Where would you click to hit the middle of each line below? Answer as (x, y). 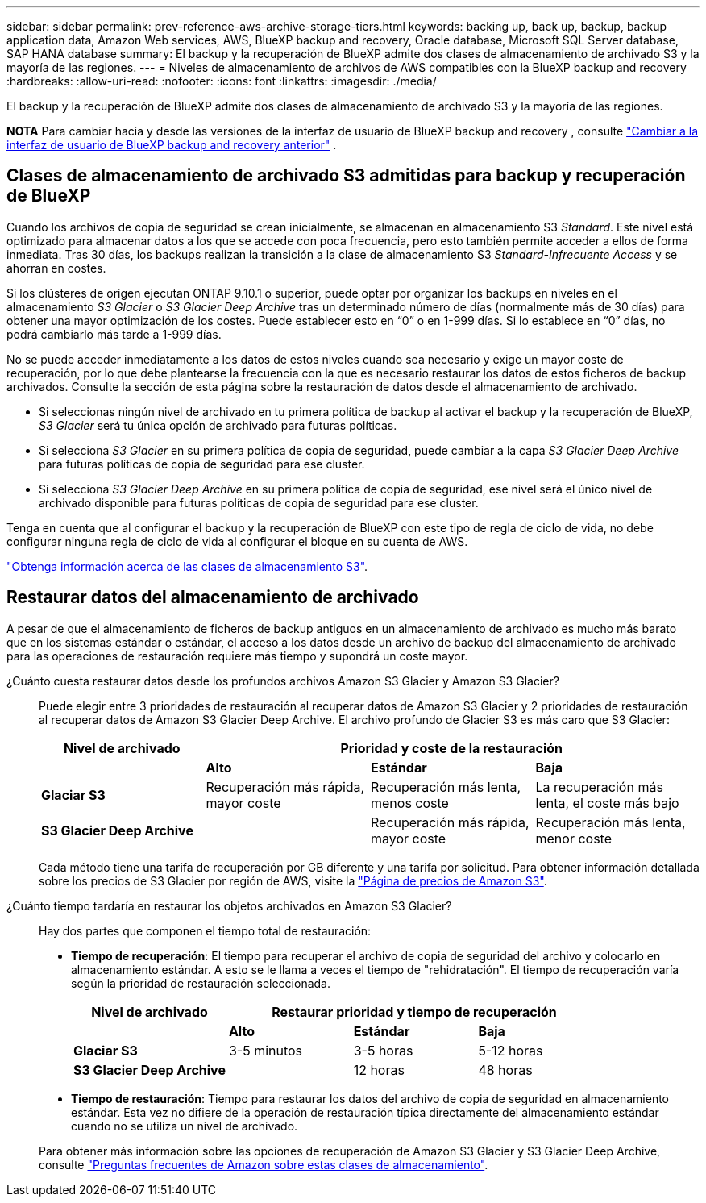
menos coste (410, 803)
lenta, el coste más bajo (607, 803)
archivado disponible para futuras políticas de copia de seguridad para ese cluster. (259, 502)
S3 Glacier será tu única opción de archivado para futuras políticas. (218, 425)
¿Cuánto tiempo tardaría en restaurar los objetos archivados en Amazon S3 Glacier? (229, 905)
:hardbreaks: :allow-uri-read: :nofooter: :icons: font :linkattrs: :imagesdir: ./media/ (222, 81)
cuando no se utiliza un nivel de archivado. (185, 1126)
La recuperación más (599, 787)
